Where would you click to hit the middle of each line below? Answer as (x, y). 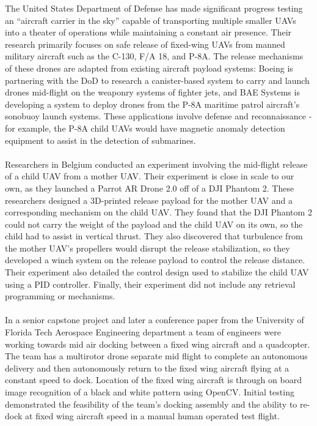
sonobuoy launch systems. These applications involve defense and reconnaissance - (158, 116)
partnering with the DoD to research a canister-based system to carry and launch (157, 80)
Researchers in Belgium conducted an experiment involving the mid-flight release (156, 164)
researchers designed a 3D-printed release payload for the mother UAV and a (149, 200)
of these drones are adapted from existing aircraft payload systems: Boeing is (149, 68)
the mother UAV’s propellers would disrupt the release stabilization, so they (148, 248)
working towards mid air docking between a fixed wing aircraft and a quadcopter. (158, 344)
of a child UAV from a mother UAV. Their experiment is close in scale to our (150, 176)
